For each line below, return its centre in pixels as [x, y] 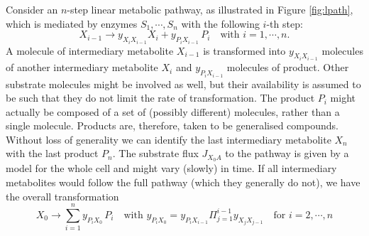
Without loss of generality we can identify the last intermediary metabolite [169, 139]
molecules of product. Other [288, 67]
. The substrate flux [155, 153]
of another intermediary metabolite [82, 67]
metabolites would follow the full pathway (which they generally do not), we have [183, 182]
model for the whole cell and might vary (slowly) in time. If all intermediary [171, 168]
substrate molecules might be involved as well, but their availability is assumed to [183, 84]
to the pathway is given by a [287, 153]
